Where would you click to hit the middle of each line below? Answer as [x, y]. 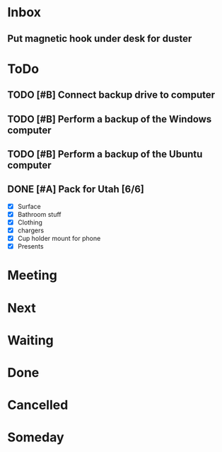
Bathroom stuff [39, 214]
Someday [36, 437]
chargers [31, 230]
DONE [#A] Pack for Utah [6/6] [76, 190]
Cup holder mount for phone [59, 238]
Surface [29, 206]
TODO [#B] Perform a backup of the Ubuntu [105, 154]
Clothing [30, 222]
